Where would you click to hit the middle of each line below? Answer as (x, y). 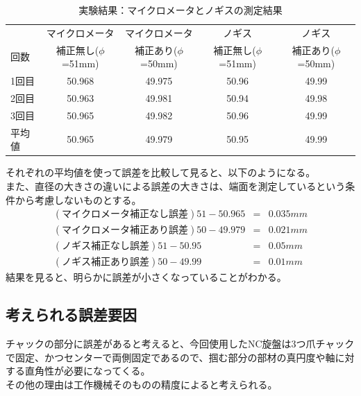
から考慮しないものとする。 (78, 199)
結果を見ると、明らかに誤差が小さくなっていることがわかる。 (146, 277)
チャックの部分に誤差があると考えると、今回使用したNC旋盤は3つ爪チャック (180, 344)
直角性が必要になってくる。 (87, 371)
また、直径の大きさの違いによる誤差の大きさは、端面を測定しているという (176, 186)
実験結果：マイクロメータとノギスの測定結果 (180, 10)
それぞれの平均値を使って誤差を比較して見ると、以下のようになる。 (161, 172)
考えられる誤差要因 (71, 315)
